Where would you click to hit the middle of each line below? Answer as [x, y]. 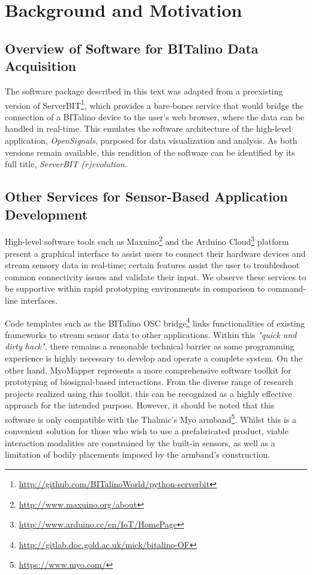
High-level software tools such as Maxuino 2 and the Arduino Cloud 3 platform [147, 241]
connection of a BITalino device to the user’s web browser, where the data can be [155, 116]
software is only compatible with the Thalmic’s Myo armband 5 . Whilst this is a [151, 418]
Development [46, 214]
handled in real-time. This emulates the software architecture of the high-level [148, 128]
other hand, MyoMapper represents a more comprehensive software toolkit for [148, 370]
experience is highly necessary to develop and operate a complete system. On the [154, 358]
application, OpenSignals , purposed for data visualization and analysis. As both [151, 140]
